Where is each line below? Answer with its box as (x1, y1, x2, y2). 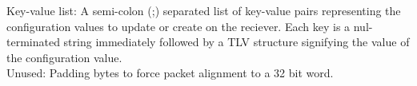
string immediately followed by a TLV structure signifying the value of (63, 33, 410, 50)
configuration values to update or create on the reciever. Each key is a (6, 18, 351, 34)
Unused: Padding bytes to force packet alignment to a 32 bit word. (6, 64, 334, 81)
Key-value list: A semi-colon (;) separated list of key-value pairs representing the (6, 2, 401, 18)
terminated (6, 33, 60, 50)
